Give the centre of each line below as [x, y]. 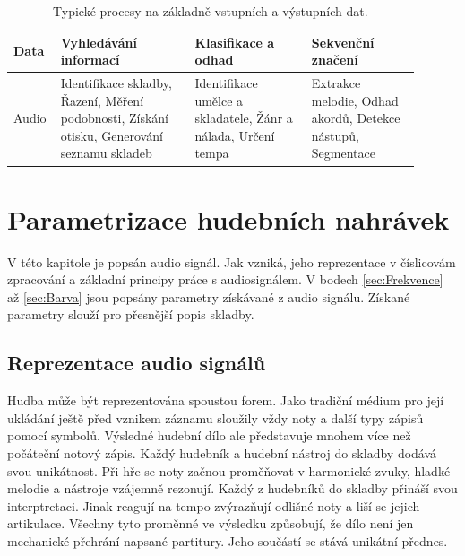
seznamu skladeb [106, 153]
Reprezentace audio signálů [137, 363]
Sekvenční [343, 42]
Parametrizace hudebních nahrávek [228, 218]
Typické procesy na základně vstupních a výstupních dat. [211, 11]
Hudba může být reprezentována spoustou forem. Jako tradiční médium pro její [226, 400]
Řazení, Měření [102, 100]
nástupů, [335, 135]
